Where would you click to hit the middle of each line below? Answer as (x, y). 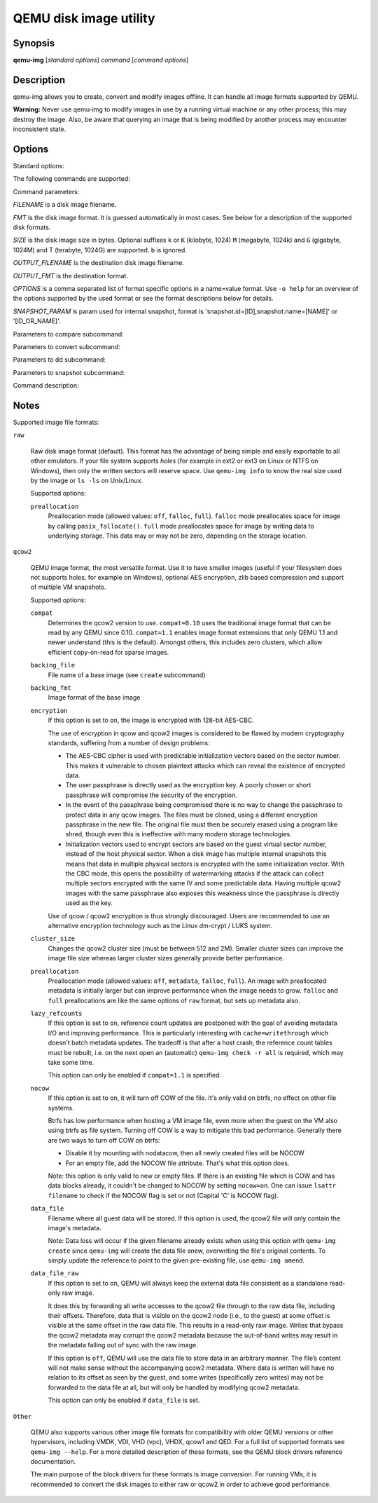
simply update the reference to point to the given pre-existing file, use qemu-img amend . (176, 1260)
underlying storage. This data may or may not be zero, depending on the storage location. (177, 536)
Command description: (46, 386)
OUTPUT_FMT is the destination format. (71, 276)
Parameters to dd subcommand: (59, 360)
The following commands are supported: (72, 179)
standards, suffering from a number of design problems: (129, 742)
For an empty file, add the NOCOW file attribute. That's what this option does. (177, 1163)
